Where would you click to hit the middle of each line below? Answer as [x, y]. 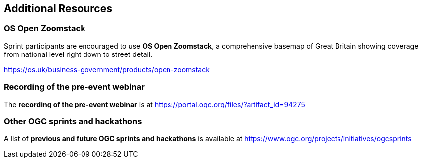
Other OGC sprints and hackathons [73, 121]
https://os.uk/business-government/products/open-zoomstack [107, 69]
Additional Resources [58, 9]
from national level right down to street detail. [78, 54]
